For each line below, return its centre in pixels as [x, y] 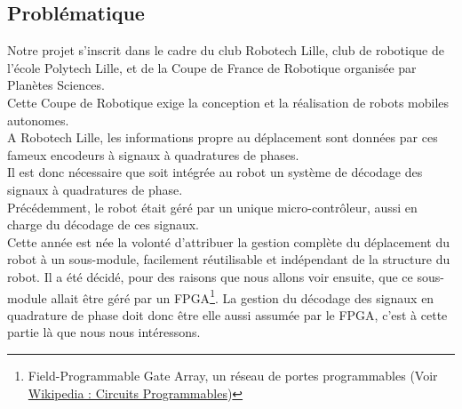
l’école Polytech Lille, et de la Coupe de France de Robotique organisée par [212, 67]
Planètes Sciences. [56, 85]
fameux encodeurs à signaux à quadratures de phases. [153, 154]
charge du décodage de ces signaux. [104, 225]
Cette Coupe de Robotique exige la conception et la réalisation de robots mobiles [228, 102]
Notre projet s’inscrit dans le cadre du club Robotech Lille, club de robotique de [226, 50]
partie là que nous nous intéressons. [104, 332]
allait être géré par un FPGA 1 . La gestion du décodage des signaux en [243, 296]
